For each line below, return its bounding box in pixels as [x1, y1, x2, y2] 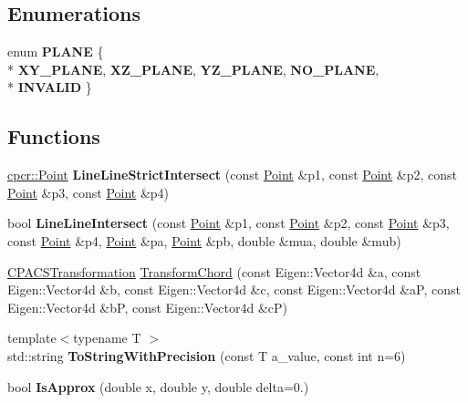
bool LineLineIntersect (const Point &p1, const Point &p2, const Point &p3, [7, 213, 450, 232]
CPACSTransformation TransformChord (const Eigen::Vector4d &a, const [7, 262, 421, 281]
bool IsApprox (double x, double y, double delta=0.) [7, 377, 309, 396]
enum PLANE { [7, 42, 104, 61]
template [7, 328, 57, 347]
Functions [7, 122, 100, 150]
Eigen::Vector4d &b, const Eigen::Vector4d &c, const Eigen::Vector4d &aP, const [7, 280, 461, 299]
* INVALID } [7, 77, 92, 97]
